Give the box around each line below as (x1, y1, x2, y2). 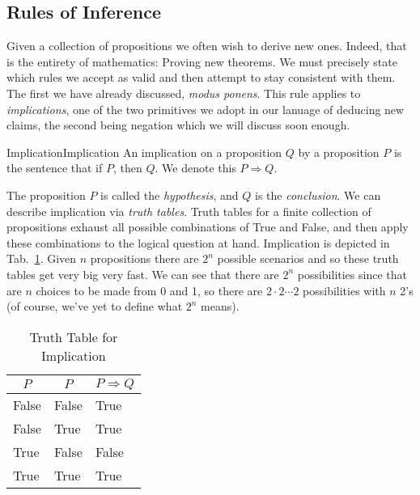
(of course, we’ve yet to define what (6, 298, 183, 315)
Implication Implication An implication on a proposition (6, 143, 282, 160)
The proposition (6, 186, 86, 203)
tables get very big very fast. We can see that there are (6, 265, 279, 282)
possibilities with (303, 281, 386, 298)
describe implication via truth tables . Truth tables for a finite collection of (6, 202, 371, 219)
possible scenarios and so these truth (217, 250, 399, 267)
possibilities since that (297, 265, 407, 282)
